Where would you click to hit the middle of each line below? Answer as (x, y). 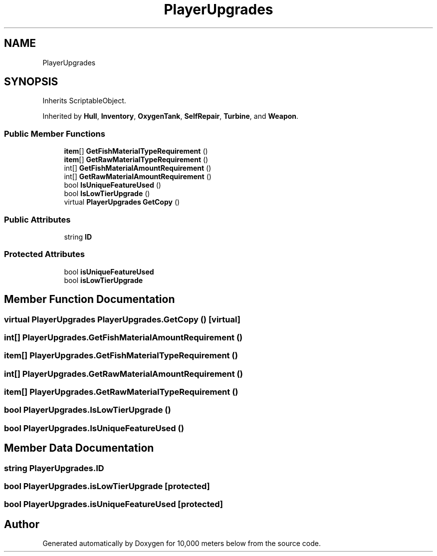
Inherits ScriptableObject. (84, 101)
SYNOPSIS (31, 82)
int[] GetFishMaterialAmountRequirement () (138, 168)
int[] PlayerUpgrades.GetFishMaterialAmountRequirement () (123, 337)
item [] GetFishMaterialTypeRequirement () (136, 151)
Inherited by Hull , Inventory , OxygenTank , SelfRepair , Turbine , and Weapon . (171, 116)
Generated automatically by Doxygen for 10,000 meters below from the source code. (182, 544)
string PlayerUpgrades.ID (54, 468)
